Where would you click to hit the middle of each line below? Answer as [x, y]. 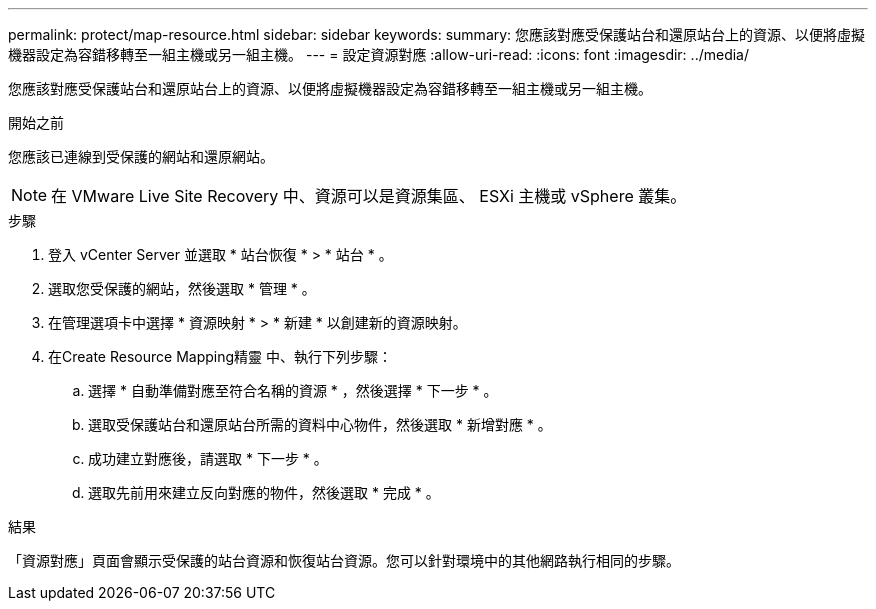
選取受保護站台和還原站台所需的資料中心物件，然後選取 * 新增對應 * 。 [320, 424]
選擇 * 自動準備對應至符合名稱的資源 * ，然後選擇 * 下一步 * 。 [293, 390]
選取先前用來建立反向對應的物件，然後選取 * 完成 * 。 [264, 492]
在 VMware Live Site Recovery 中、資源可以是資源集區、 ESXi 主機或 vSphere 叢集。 [369, 196]
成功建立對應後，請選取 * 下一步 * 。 [208, 458]
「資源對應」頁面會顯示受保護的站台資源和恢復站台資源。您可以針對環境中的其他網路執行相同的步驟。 [344, 560]
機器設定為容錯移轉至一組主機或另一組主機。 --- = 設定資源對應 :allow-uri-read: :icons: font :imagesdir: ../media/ [379, 54]
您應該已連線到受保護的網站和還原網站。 [141, 156]
